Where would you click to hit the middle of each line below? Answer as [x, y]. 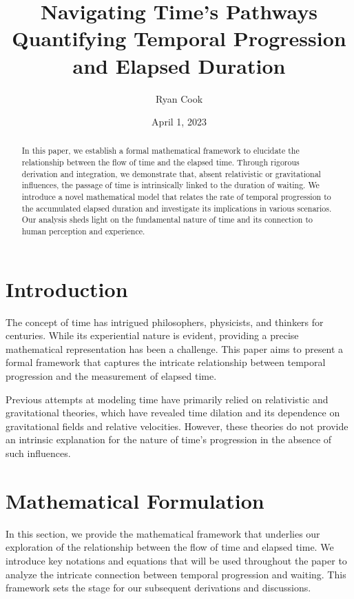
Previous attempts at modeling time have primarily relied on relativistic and [167, 399]
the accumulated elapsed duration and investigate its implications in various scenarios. [177, 208]
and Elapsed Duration [179, 65]
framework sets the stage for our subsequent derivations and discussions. [158, 588]
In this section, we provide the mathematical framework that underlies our [163, 533]
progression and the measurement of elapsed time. [111, 376]
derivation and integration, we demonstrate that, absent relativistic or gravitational [171, 173]
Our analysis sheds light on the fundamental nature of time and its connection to [167, 220]
